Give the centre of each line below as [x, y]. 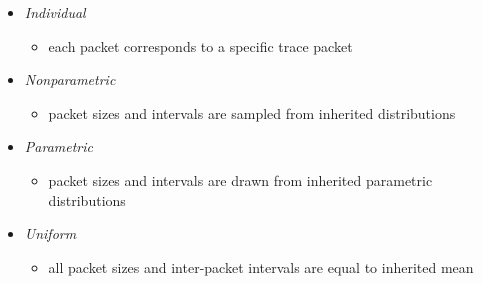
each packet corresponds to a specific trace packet [200, 45]
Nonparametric [70, 79]
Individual [55, 12]
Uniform [50, 233]
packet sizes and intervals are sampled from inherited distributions [252, 112]
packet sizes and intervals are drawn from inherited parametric [240, 179]
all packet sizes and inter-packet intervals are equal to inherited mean [261, 266]
